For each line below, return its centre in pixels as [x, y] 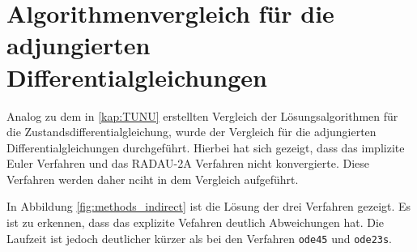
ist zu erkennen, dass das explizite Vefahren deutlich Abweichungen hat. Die [196, 222]
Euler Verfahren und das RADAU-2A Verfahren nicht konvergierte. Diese [188, 163]
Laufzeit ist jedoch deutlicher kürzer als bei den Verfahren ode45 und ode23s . [200, 238]
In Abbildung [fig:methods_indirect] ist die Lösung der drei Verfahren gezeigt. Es [209, 206]
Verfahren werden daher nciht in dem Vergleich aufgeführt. [153, 179]
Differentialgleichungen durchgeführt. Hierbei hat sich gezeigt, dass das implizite [206, 147]
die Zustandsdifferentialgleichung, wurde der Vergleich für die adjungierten [191, 132]
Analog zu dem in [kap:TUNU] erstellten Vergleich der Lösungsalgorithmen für [202, 115]
